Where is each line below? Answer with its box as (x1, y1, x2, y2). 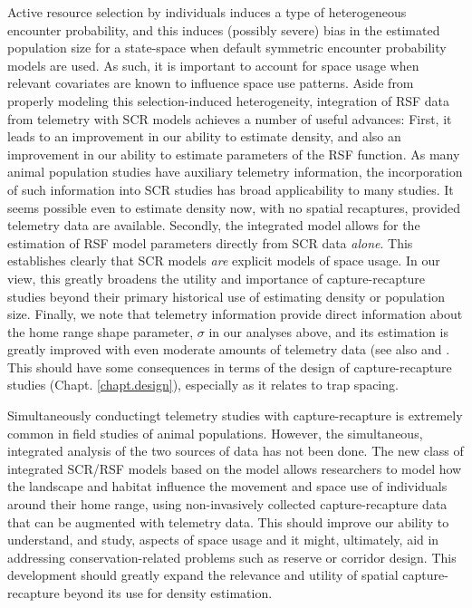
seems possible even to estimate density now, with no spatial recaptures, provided (7, 198, 461, 217)
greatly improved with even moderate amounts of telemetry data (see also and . (7, 340, 450, 359)
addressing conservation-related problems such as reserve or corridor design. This (7, 547, 457, 566)
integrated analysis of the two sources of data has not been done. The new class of (7, 441, 464, 460)
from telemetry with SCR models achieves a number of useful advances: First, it (7, 109, 452, 128)
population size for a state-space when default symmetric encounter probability (7, 38, 447, 57)
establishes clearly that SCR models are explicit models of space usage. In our (7, 251, 440, 270)
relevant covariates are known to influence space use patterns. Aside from (7, 73, 414, 92)
